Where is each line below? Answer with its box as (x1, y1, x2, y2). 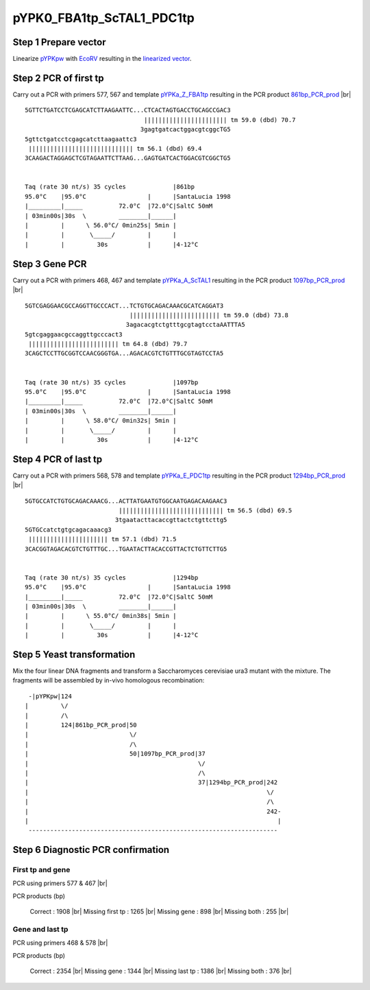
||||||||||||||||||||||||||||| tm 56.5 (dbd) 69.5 (119, 507, 293, 515)
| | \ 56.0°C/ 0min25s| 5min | (25, 221, 177, 230)
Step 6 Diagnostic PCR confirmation (12, 844, 170, 856)
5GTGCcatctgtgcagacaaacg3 (25, 525, 112, 534)
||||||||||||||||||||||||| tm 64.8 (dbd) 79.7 (28, 340, 188, 348)
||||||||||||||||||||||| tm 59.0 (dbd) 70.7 (144, 116, 296, 123)
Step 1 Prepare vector (12, 36, 106, 48)
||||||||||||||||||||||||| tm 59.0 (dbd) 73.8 (129, 311, 289, 319)
